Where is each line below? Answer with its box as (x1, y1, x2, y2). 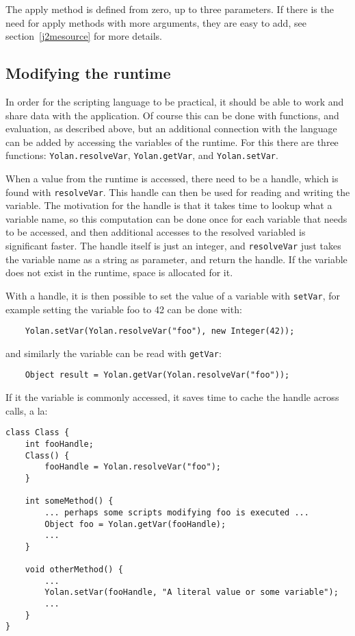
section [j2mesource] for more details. (5, 29, 163, 43)
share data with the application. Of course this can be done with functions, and (5, 108, 339, 122)
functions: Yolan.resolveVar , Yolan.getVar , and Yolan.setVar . (5, 148, 278, 162)
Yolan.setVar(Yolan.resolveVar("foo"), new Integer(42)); (25, 326, 295, 337)
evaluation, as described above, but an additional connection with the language (5, 121, 337, 136)
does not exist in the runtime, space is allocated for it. (5, 265, 233, 280)
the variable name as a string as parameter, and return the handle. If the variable (5, 252, 347, 266)
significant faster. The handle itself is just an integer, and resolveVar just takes (5, 238, 341, 253)
